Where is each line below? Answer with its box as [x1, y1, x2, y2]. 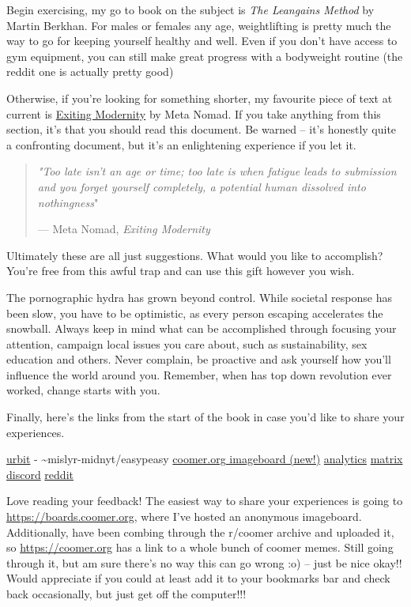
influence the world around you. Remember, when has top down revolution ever [6, 366, 392, 383]
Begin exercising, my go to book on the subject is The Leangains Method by [6, 2, 375, 17]
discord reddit [6, 466, 74, 482]
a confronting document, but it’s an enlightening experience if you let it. [6, 136, 356, 153]
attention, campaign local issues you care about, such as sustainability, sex [6, 335, 368, 352]
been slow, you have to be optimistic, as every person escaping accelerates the [6, 304, 383, 321]
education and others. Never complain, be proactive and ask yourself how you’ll [6, 351, 391, 368]
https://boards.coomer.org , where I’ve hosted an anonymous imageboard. [6, 508, 362, 525]
